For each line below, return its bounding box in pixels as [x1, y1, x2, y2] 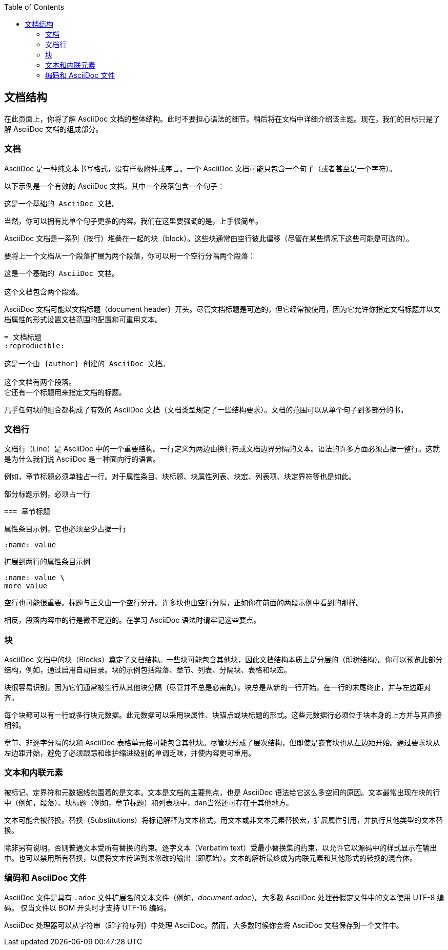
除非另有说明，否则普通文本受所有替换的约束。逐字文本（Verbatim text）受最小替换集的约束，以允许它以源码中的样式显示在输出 [4, 843, 437, 852]
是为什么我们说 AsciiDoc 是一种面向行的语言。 [4, 454, 160, 464]
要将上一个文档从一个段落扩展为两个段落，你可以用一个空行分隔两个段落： [4, 251, 255, 260]
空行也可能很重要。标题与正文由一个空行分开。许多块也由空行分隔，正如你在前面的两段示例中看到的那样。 [4, 598, 363, 607]
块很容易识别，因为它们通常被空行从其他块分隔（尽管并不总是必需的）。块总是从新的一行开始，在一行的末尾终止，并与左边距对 [4, 683, 431, 692]
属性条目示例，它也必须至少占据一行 [4, 524, 126, 533]
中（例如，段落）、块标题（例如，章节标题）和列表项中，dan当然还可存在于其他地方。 [4, 798, 293, 807]
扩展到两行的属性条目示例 [4, 557, 90, 566]
